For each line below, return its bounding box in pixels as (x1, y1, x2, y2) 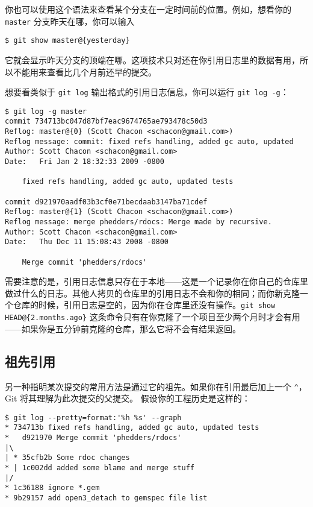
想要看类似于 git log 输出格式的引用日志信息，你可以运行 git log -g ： (5, 86, 289, 98)
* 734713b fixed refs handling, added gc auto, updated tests (5, 423, 259, 432)
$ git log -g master (5, 107, 87, 116)
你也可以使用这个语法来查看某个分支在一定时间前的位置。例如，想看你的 (5, 3, 291, 15)
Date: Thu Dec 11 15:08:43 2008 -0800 (5, 238, 169, 247)
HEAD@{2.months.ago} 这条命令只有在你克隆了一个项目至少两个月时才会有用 (5, 310, 300, 323)
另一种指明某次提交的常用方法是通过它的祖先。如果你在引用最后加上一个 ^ (5, 380, 299, 392)
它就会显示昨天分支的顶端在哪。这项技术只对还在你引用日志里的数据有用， (5, 53, 300, 66)
